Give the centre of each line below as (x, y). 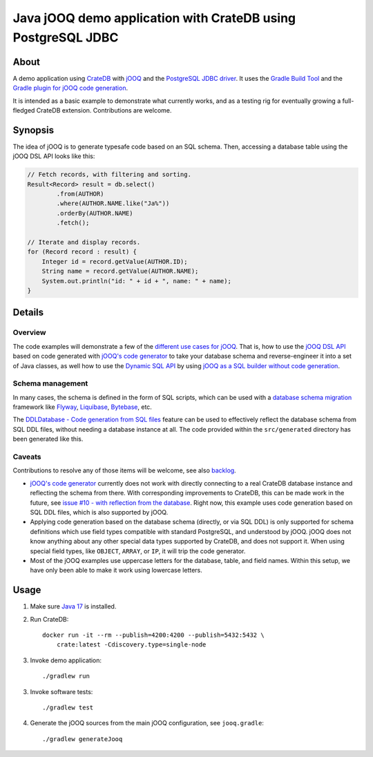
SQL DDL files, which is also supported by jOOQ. (99, 512)
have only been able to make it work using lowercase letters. (116, 571)
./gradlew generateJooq (83, 739)
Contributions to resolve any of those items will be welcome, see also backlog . (124, 470)
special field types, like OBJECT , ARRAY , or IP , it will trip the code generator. (138, 551)
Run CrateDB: (49, 619)
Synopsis (34, 130)
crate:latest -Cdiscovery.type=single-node (131, 645)
